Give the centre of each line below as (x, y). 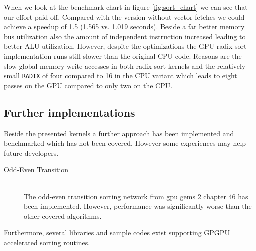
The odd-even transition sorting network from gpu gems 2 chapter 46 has (136, 196)
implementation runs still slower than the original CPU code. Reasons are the (123, 55)
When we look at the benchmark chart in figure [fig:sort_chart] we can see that (126, 7)
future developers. (31, 153)
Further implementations (70, 112)
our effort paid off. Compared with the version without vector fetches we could (124, 16)
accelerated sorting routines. (47, 242)
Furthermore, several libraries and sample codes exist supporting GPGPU (117, 233)
